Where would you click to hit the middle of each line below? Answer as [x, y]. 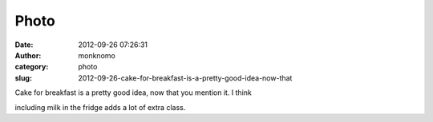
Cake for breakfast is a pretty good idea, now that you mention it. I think [133, 92]
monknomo [97, 55]
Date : [24, 45]
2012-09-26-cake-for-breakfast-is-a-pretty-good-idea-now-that [185, 78]
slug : [23, 78]
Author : [28, 55]
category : [32, 67]
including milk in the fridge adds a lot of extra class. [100, 107]
